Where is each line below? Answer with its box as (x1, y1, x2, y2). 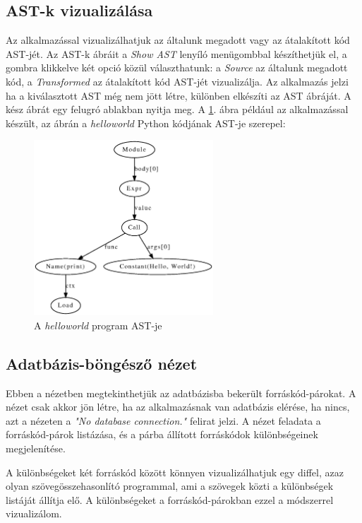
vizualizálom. (6, 506, 62, 521)
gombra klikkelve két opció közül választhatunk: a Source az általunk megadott (6, 60, 348, 75)
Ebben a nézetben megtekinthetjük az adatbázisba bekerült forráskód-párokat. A (6, 385, 356, 400)
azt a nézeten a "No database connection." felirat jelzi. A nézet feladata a (6, 413, 321, 428)
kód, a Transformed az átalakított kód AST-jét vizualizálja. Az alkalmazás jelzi (6, 74, 349, 88)
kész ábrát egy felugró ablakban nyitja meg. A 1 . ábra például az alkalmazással (6, 102, 349, 117)
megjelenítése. (6, 441, 66, 456)
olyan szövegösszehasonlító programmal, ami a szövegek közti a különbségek (6, 478, 334, 493)
